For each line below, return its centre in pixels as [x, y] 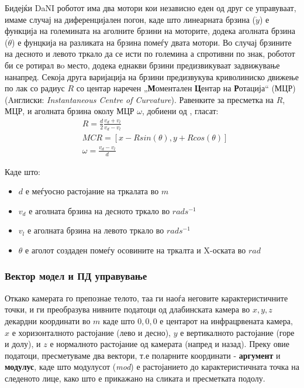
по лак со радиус [35, 88]
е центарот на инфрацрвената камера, [226, 320]
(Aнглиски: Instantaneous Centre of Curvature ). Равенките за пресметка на [139, 99]
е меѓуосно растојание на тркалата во [92, 191]
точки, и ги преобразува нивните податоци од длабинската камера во [127, 309]
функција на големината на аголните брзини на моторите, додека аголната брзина [150, 31]
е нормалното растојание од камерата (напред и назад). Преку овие [170, 344]
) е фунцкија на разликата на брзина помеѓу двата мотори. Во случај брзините [152, 42]
